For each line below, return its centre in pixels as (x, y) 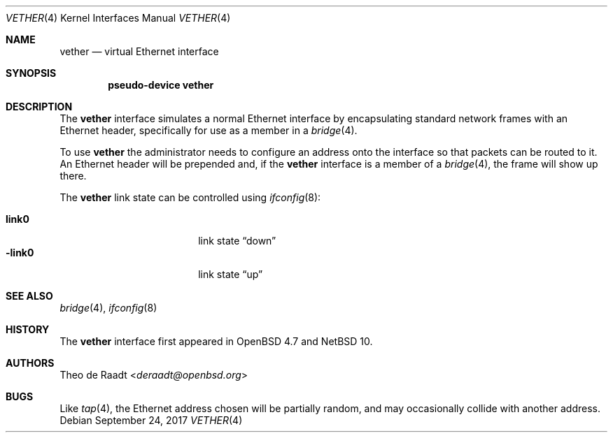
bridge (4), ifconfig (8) (108, 308)
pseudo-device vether (161, 85)
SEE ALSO (29, 296)
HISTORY (28, 329)
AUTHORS (30, 363)
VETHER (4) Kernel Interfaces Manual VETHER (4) (118, 18)
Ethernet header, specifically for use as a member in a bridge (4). (209, 130)
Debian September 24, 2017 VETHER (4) (151, 420)
